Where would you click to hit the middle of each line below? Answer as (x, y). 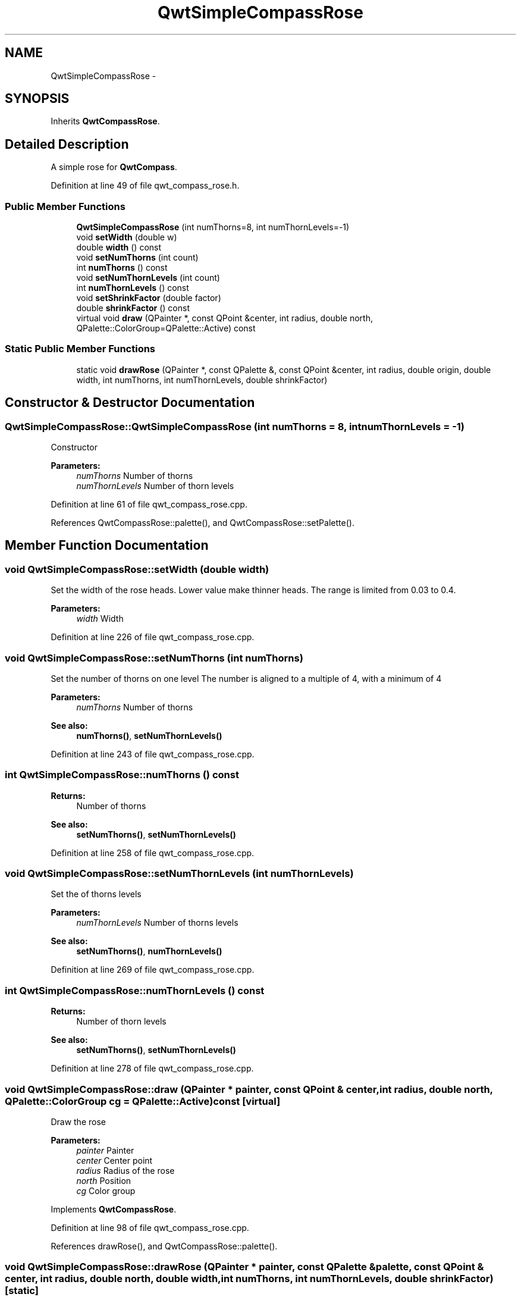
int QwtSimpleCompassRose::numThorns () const (122, 775)
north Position (104, 1180)
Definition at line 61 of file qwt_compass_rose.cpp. (149, 504)
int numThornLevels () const (133, 288)
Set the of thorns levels (96, 894)
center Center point (114, 1160)
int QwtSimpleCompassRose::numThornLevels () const (135, 990)
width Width (100, 619)
